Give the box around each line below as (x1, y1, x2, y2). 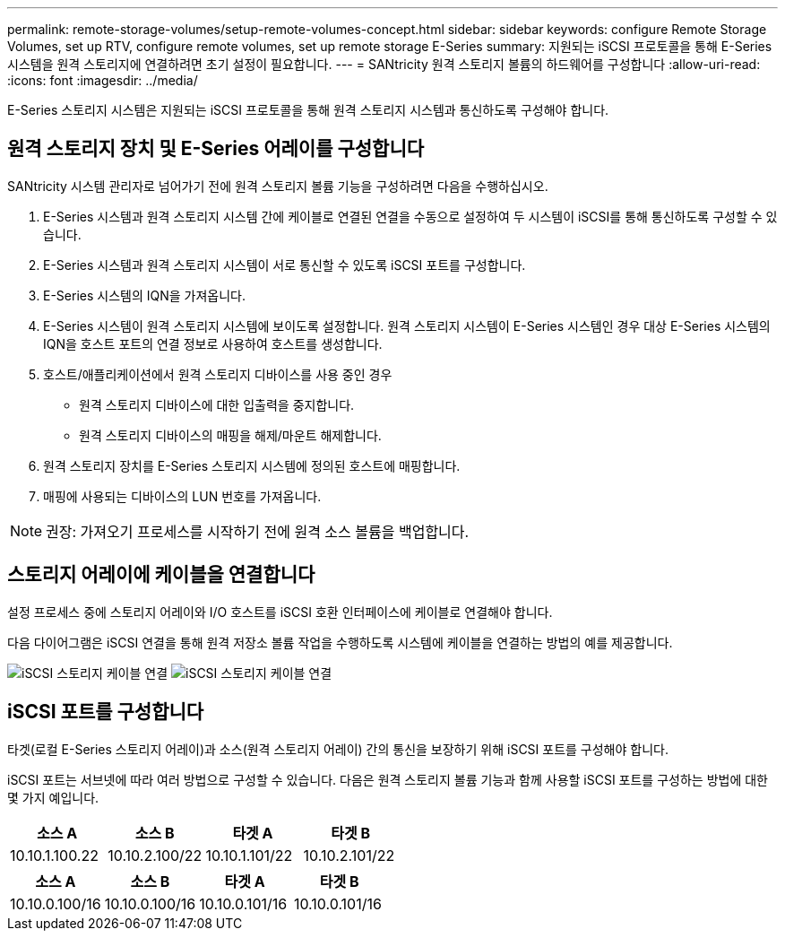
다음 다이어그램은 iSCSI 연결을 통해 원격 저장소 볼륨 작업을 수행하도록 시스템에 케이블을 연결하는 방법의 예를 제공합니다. (7, 634, 673, 650)
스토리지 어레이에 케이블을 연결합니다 (7, 563, 315, 586)
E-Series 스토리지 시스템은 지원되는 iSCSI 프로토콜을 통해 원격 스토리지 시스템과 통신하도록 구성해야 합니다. (7, 102, 609, 117)
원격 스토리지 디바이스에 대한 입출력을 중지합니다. (79, 396, 355, 413)
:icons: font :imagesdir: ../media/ (7, 73, 198, 88)
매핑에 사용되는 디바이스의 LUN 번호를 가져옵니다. (43, 488, 322, 504)
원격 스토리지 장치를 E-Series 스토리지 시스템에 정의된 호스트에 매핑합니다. (43, 457, 461, 473)
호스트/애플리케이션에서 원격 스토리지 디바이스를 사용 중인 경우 (43, 366, 392, 382)
